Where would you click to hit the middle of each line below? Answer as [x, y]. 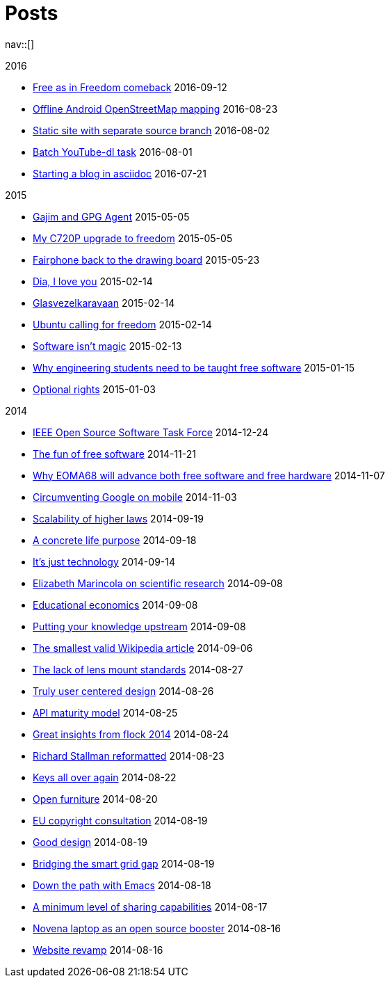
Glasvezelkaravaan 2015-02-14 [104, 303]
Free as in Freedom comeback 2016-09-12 [130, 87]
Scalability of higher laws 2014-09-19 [118, 518]
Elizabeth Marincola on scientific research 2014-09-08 [158, 583]
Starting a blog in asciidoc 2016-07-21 [120, 173]
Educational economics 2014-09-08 [115, 605]
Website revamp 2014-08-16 [98, 950]
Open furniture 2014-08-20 [95, 799]
